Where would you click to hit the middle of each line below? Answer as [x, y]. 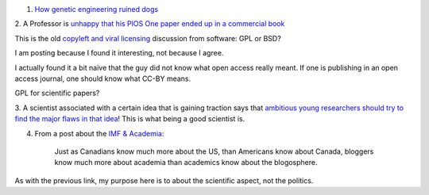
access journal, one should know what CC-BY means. [103, 78]
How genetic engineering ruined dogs [97, 9]
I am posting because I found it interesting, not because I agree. [119, 53]
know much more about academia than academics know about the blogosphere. [186, 162]
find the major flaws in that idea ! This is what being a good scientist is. [130, 119]
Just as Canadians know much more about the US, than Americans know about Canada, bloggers [214, 151]
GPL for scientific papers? [57, 93]
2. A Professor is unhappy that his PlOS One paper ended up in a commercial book [150, 24]
